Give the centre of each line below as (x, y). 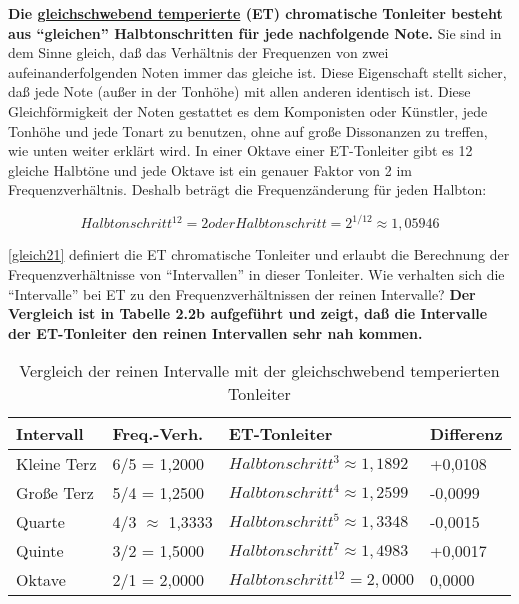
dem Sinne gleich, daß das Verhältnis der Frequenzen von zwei (198, 52)
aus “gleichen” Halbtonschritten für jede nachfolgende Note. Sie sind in (255, 32)
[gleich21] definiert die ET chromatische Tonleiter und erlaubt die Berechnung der (259, 254)
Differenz (466, 434)
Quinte (40, 551)
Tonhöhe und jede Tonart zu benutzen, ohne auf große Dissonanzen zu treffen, (248, 130)
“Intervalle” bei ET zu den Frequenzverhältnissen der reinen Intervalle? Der (242, 293)
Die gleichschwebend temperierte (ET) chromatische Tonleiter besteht (255, 13)
